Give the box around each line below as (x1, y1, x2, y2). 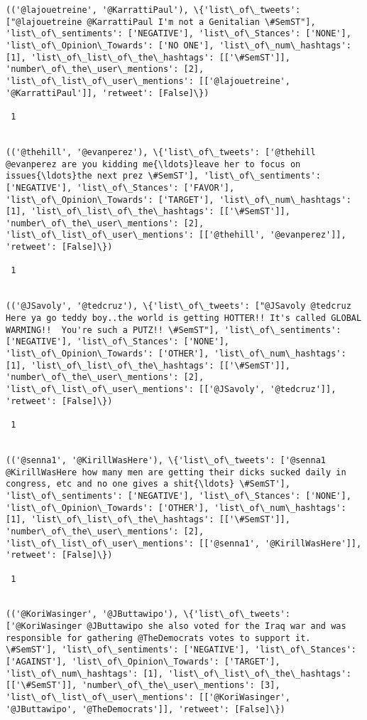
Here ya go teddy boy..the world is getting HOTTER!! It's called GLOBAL (6, 313, 362, 324)
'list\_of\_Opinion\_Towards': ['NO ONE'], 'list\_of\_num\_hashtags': (6, 40, 351, 51)
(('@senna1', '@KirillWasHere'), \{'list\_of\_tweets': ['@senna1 (6, 455, 327, 465)
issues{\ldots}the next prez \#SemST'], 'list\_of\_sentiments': (6, 171, 321, 181)
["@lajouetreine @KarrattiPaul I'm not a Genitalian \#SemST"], (6, 16, 316, 27)
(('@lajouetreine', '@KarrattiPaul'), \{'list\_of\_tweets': (6, 5, 301, 15)
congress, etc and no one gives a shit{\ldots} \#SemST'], (6, 479, 290, 489)
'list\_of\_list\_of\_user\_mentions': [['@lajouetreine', (6, 75, 290, 86)
